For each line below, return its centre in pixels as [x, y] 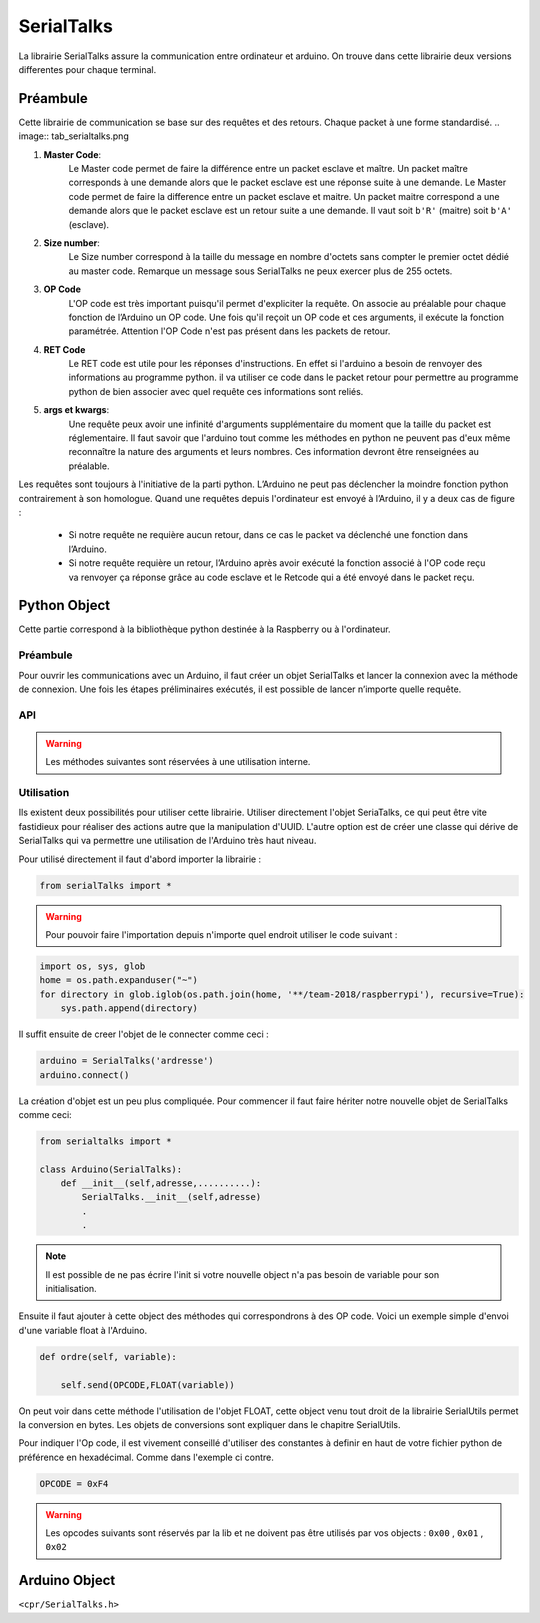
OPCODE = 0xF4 [74, 1483]
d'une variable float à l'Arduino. [83, 1330]
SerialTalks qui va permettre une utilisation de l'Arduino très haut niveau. [167, 841]
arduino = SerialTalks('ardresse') [126, 1061]
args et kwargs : [76, 410]
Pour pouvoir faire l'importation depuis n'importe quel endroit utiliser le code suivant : [221, 935]
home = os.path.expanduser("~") [119, 980]
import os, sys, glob [92, 966]
